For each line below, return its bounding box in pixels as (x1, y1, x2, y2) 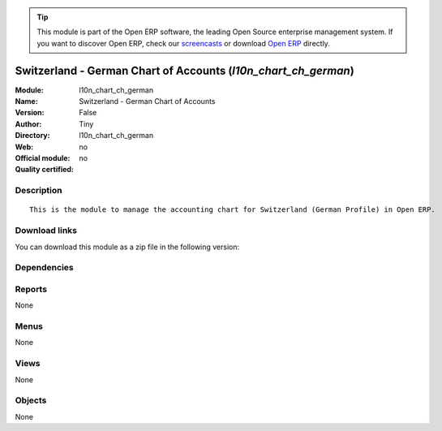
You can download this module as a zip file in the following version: (15, 242, 240, 252)
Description (15, 185, 62, 196)
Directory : (15, 131, 50, 140)
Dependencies (15, 262, 75, 274)
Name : (15, 97, 38, 106)
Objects (15, 394, 47, 406)
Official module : (15, 153, 71, 163)
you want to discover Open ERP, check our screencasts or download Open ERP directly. (36, 38, 330, 48)
